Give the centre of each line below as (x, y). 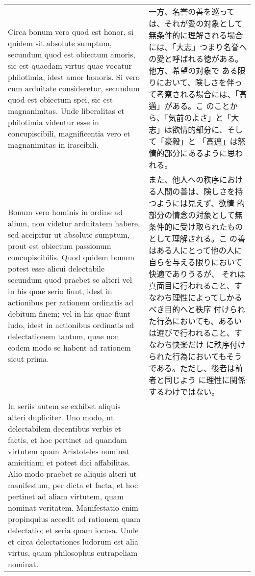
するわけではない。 (184, 392)
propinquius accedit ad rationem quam (74, 519)
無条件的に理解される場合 (196, 35)
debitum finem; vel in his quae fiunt (69, 314)
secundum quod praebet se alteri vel (70, 280)
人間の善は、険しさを (196, 191)
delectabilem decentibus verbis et (64, 428)
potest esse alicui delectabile (56, 268)
